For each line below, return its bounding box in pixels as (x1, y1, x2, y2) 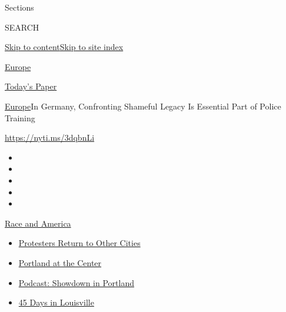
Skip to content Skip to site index (5, 41, 124, 53)
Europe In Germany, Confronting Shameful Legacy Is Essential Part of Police (5, 99, 281, 112)
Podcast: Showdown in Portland (18, 276, 134, 288)
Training (5, 111, 35, 124)
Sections (5, 1, 34, 13)
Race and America (5, 217, 71, 229)
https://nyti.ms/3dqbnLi (5, 131, 95, 144)
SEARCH (5, 21, 39, 33)
